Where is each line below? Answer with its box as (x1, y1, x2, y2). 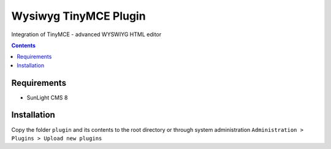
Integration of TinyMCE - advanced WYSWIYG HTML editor (11, 31, 162, 38)
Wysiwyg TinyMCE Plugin (11, 9, 146, 23)
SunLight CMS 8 (26, 94, 68, 101)
